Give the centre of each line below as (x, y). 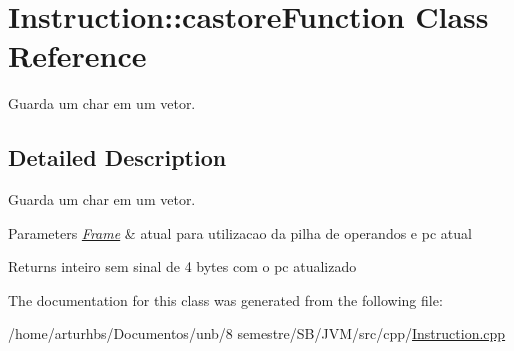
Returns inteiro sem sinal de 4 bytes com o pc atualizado (182, 266)
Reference (77, 55)
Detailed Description (117, 157)
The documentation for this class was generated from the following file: (225, 299)
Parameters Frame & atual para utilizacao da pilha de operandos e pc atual (240, 232)
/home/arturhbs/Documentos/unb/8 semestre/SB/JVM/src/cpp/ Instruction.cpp (257, 333)
